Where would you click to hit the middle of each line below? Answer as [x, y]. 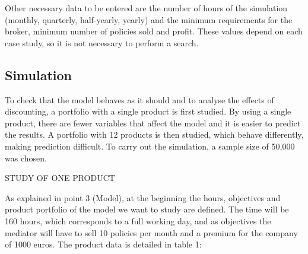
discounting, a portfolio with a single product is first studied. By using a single [148, 111]
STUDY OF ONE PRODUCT [60, 178]
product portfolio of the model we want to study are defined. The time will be [147, 209]
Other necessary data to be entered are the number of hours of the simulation [146, 8]
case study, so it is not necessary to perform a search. [102, 42]
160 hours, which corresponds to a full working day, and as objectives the [138, 220]
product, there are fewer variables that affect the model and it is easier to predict [153, 123]
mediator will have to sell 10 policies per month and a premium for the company [151, 232]
